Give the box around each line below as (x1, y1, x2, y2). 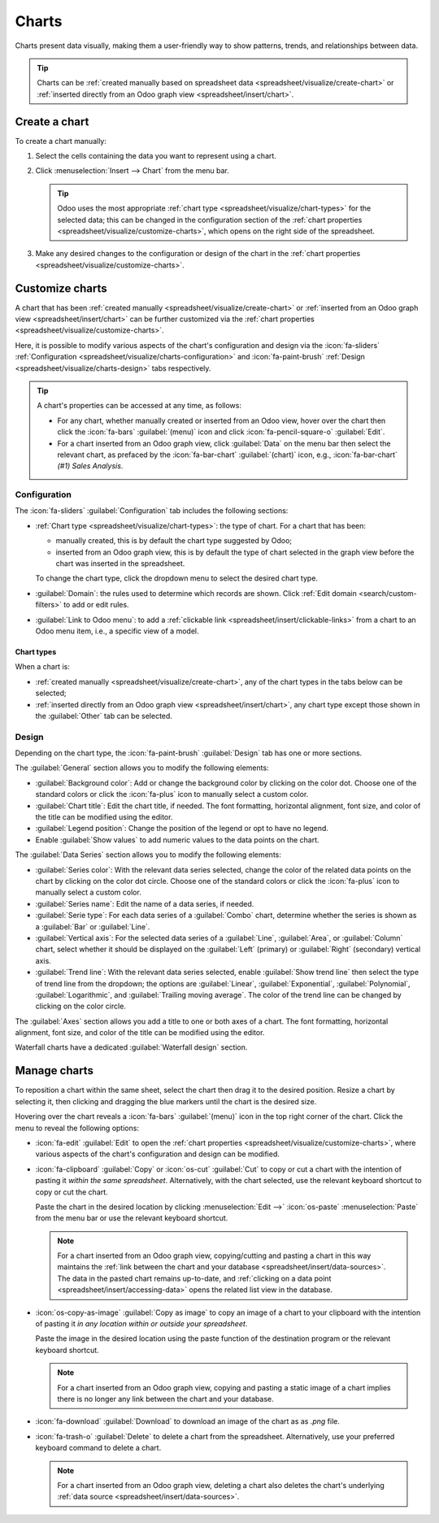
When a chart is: (15, 662, 71, 672)
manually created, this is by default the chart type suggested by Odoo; (55, 536, 293, 546)
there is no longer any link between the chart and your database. (57, 1394, 274, 1403)
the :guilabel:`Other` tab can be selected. (35, 711, 172, 720)
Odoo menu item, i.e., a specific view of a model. (35, 626, 199, 636)
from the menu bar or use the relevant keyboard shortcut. (35, 1213, 228, 1223)
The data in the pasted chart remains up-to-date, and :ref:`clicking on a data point (57, 1273, 332, 1283)
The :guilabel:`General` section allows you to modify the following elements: (15, 763, 269, 772)
